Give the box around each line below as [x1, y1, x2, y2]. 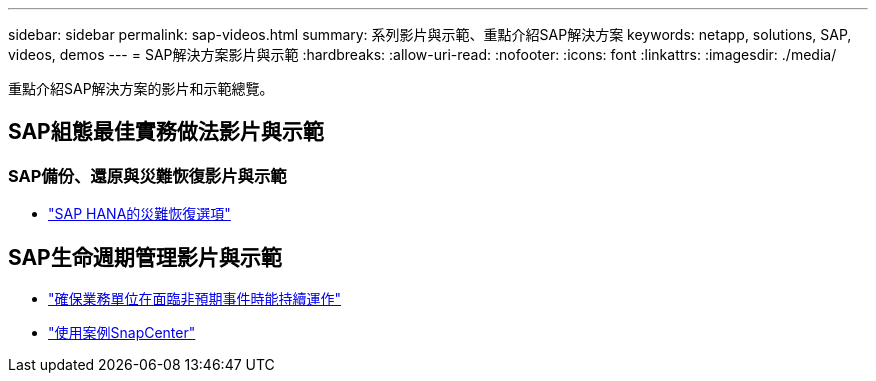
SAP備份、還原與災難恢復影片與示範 [8, 165, 287, 186]
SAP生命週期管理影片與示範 [8, 244, 282, 270]
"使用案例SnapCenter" [48, 324, 196, 342]
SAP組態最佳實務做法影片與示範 [8, 119, 324, 145]
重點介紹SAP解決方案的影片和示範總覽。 [8, 80, 274, 97]
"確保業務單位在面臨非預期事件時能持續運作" [48, 290, 342, 308]
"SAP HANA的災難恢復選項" [48, 205, 231, 223]
